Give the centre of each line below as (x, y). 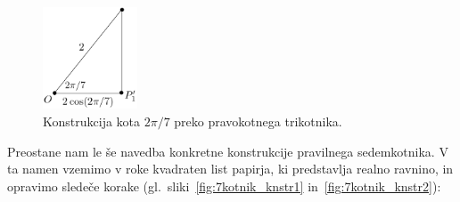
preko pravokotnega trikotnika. (258, 121)
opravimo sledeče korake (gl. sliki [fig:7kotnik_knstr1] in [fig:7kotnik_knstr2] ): (224, 186)
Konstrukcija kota (92, 121)
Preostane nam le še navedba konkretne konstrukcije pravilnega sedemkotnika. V (228, 151)
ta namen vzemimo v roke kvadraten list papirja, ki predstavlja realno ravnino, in (230, 169)
